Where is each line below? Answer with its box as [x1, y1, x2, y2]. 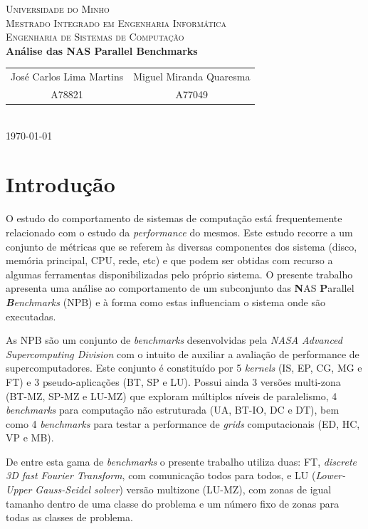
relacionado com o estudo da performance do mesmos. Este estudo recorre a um [6, 224, 353, 239]
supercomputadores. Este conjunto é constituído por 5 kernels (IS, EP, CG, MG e [6, 360, 362, 375]
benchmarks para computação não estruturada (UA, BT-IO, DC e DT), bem [6, 402, 340, 417]
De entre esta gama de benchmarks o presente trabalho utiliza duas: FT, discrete [6, 454, 357, 468]
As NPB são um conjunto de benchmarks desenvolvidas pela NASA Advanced [6, 332, 342, 347]
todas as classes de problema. [6, 510, 133, 525]
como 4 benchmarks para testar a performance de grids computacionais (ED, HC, [6, 416, 360, 431]
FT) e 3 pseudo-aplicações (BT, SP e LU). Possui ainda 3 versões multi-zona [6, 374, 341, 389]
